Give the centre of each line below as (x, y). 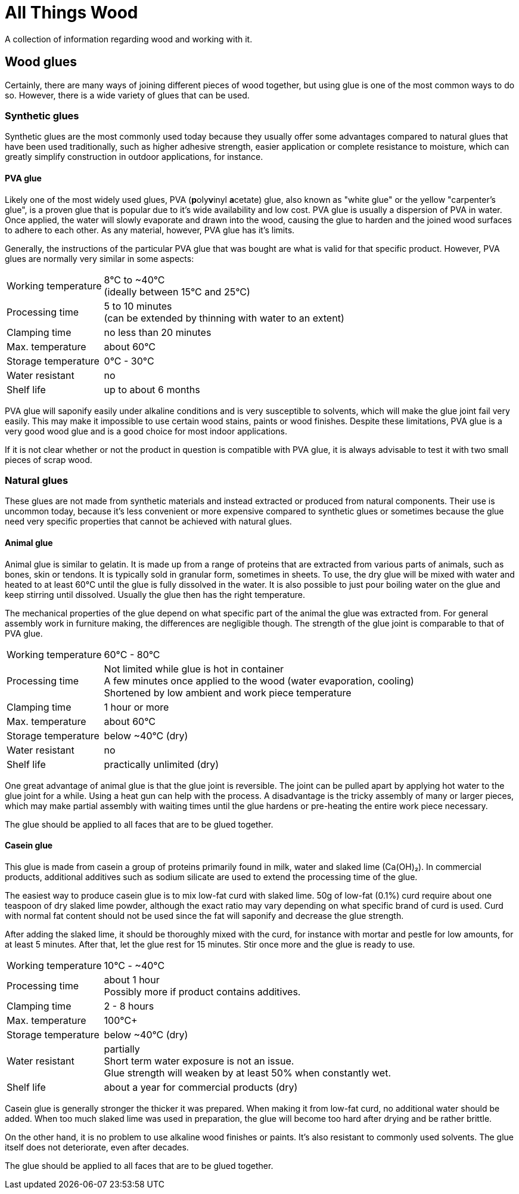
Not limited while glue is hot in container (194, 669)
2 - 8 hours (129, 1006)
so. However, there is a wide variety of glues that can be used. (127, 95)
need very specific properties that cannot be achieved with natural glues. (148, 522)
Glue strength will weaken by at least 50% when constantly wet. (247, 1073)
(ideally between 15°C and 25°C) (177, 291)
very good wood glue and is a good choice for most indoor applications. (146, 431)
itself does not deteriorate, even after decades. (97, 1147)
